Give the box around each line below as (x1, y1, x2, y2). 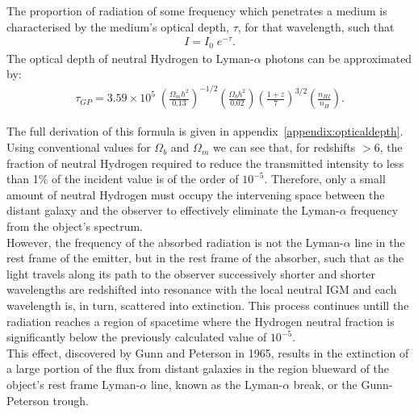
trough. (52, 391, 89, 408)
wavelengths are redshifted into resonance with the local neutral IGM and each (6, 281, 397, 298)
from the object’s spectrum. (6, 218, 144, 235)
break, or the (293, 375, 357, 392)
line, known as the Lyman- (150, 375, 283, 392)
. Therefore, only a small (264, 170, 386, 187)
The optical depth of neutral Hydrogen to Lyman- (6, 49, 254, 66)
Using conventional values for (6, 139, 151, 156)
